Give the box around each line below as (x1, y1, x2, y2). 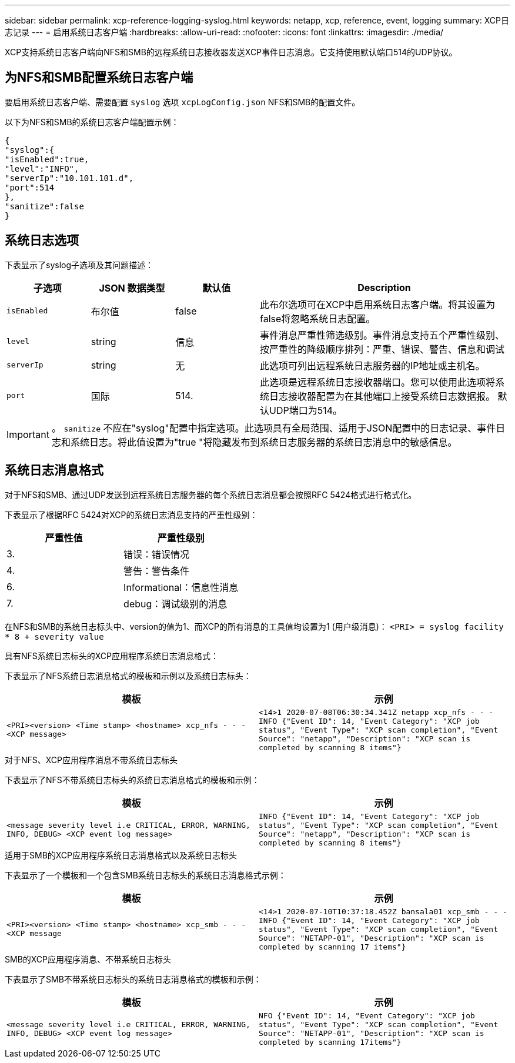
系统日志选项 (5, 233, 79, 248)
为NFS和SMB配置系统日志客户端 (5, 70, 193, 85)
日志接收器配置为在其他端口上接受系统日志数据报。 (269, 390, 495, 402)
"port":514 (5, 182, 55, 192)
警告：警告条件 (123, 564, 190, 577)
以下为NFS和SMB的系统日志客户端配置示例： (5, 116, 179, 127)
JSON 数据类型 (99, 282, 165, 294)
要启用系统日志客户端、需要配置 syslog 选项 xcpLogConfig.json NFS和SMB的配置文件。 (5, 96, 360, 107)
